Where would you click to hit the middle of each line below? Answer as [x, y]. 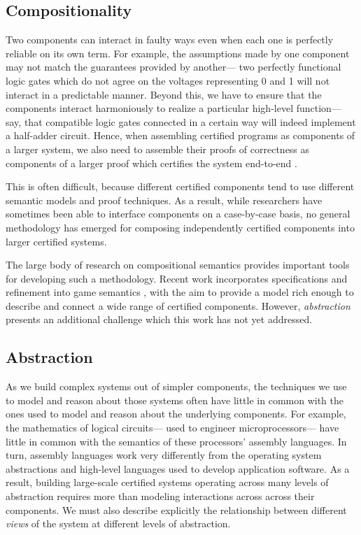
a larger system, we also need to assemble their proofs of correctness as [158, 149]
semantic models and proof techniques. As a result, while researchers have [164, 200]
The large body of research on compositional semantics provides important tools [178, 265]
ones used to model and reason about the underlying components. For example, [176, 414]
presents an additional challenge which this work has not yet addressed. [159, 319]
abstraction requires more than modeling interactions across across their [160, 496]
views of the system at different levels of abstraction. [118, 523]
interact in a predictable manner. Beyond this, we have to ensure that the [164, 94]
